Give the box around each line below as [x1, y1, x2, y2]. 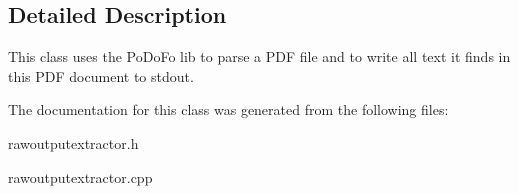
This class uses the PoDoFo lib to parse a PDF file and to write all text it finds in [8, 46, 511, 67]
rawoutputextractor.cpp [8, 166, 153, 187]
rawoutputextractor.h [8, 132, 139, 153]
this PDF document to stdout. [8, 65, 194, 86]
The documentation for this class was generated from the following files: [8, 99, 449, 120]
